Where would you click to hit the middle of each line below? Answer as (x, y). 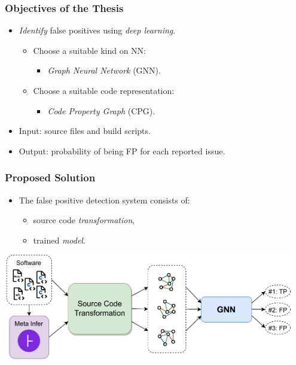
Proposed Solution (50, 177)
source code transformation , (84, 220)
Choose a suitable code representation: (104, 90)
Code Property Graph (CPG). (101, 110)
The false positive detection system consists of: (104, 200)
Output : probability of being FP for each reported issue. (122, 150)
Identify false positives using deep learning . (97, 30)
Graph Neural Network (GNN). (104, 70)
